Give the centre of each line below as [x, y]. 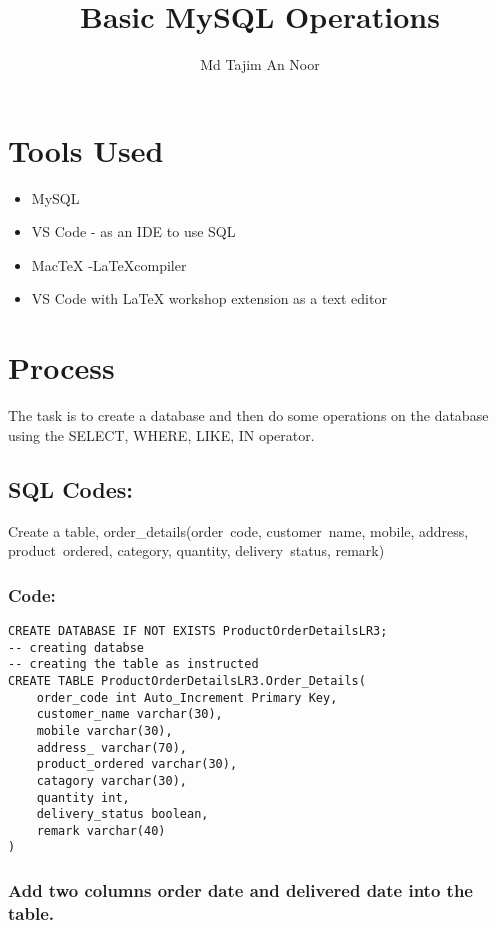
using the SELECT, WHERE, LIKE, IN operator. [161, 434]
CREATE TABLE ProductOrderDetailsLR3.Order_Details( [187, 680]
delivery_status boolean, [122, 814]
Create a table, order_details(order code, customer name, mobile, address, [238, 530]
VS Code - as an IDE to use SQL [133, 231]
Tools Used [86, 149]
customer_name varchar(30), [129, 714]
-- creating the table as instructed [133, 664]
